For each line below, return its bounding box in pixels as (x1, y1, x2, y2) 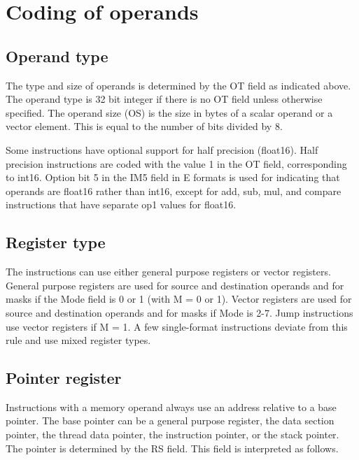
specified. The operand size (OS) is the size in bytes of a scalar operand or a (6, 105, 333, 120)
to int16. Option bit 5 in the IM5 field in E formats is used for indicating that (6, 170, 340, 185)
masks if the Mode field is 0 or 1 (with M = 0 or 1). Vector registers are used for (6, 292, 352, 306)
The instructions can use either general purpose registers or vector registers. (6, 264, 331, 279)
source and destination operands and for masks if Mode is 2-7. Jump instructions (6, 305, 353, 319)
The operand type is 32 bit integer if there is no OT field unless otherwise (6, 92, 323, 106)
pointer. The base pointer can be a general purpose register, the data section (6, 413, 335, 428)
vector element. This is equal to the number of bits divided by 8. (6, 119, 283, 134)
